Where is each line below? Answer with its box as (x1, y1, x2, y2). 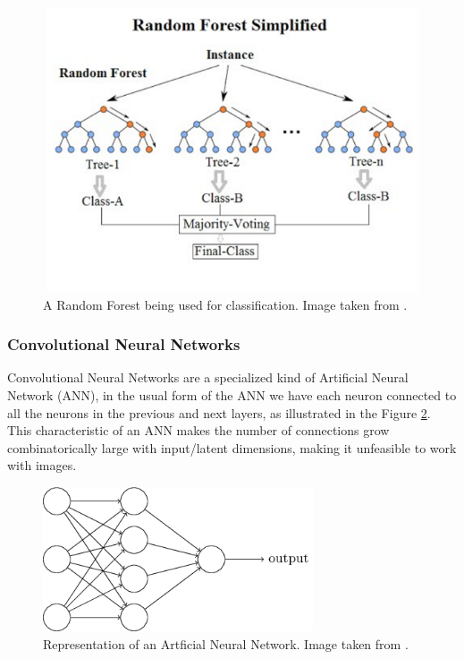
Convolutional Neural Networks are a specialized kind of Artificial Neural (7, 368, 409, 387)
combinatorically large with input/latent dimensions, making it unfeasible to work (7, 438, 457, 457)
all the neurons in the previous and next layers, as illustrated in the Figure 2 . (7, 403, 431, 422)
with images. (7, 456, 77, 475)
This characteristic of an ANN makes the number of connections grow (7, 421, 390, 440)
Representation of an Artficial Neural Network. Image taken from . (43, 634, 409, 653)
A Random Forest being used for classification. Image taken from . (43, 295, 408, 313)
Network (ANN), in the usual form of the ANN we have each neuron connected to (7, 386, 457, 404)
